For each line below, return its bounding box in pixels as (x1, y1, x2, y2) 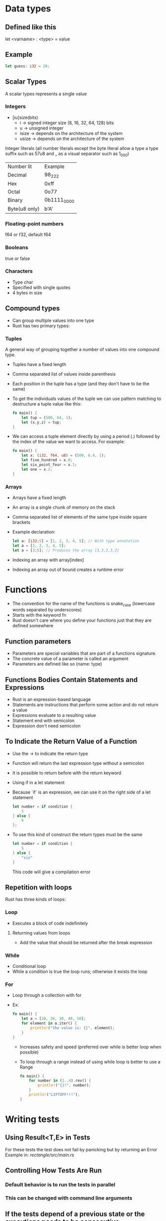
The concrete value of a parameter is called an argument (12, 656, 129, 662)
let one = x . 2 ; (21, 467, 53, 472)
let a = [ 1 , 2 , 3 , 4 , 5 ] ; (12, 543, 66, 548)
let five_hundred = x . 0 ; (21, 458, 73, 463)
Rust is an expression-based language (12, 696, 91, 702)
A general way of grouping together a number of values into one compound (5, 346, 160, 352)
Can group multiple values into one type (12, 317, 94, 323)
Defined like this (5, 23, 56, 31)
